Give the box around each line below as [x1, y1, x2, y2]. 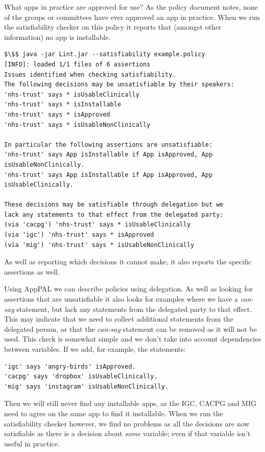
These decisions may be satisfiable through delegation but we [4, 201, 224, 209]
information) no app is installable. [4, 31, 111, 42]
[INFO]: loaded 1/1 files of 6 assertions [4, 60, 151, 68]
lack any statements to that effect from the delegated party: [4, 211, 224, 218]
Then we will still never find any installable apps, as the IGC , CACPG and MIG [4, 398, 256, 409]
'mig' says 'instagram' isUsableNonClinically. [4, 382, 169, 390]
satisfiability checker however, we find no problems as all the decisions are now [4, 418, 250, 428]
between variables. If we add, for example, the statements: [4, 344, 186, 354]
